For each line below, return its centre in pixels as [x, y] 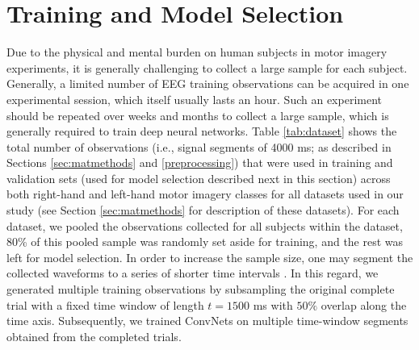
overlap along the [364, 304]
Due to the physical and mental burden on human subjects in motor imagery [197, 52]
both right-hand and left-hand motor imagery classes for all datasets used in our [205, 194]
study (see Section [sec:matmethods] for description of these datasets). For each [203, 210]
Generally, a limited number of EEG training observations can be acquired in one [208, 83]
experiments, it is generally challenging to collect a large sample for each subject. [207, 67]
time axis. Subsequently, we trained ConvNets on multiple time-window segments [207, 321]
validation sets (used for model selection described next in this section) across [199, 178]
